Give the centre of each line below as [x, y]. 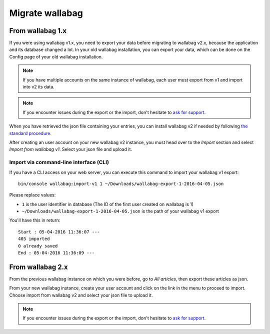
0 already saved [38, 246]
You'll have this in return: [35, 220]
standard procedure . [30, 133]
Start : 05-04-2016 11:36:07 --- [59, 232]
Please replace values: [32, 195]
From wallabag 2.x [38, 267]
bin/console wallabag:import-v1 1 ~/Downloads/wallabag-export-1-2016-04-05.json [121, 183]
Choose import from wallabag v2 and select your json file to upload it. [81, 295]
